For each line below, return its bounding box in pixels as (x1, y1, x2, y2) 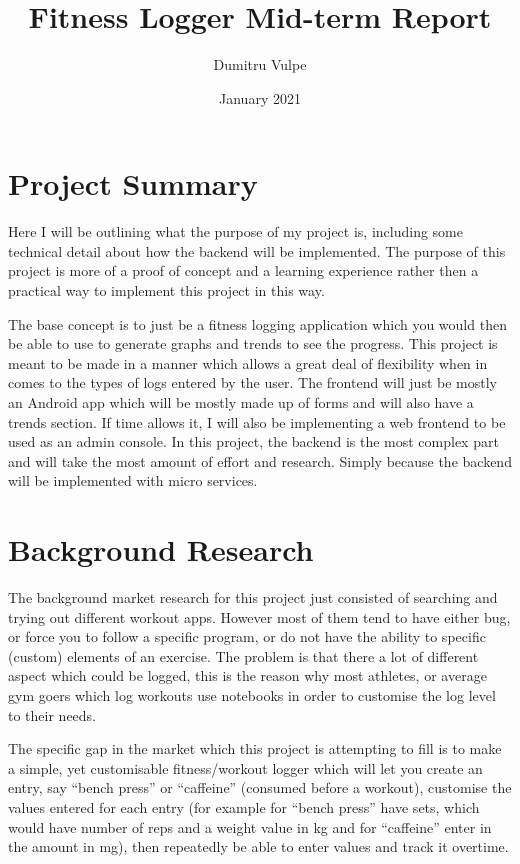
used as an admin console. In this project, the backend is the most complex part (8, 431, 499, 452)
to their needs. (8, 704, 97, 725)
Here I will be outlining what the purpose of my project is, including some (8, 221, 463, 242)
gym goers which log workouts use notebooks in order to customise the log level (8, 685, 496, 706)
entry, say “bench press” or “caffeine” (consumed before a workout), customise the (8, 777, 512, 798)
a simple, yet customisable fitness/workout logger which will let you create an (8, 757, 483, 778)
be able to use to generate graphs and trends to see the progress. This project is (8, 333, 498, 354)
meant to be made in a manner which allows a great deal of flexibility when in (8, 352, 488, 373)
